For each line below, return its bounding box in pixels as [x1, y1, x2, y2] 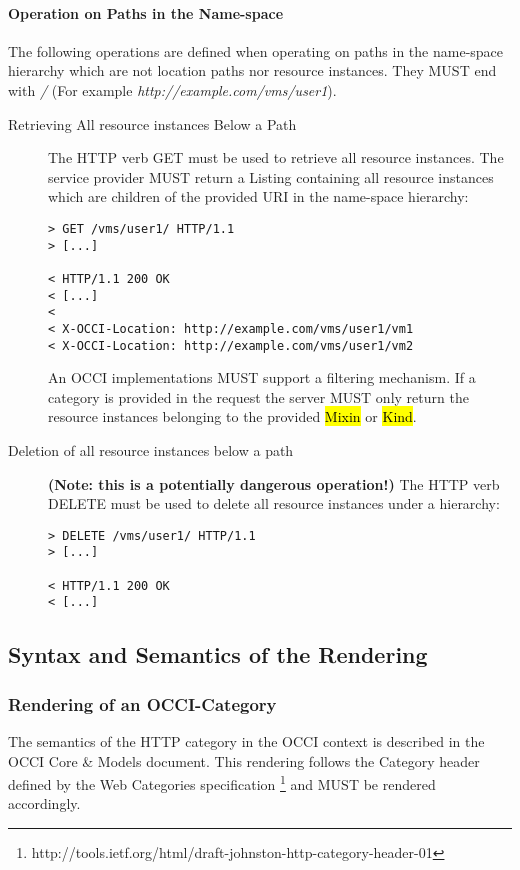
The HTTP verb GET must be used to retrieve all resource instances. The [48, 147, 504, 168]
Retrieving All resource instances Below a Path [8, 113, 297, 134]
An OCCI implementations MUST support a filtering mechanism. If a [48, 367, 476, 388]
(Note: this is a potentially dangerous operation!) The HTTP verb [48, 473, 500, 494]
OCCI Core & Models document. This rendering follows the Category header [8, 750, 480, 771]
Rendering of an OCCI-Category [8, 691, 277, 716]
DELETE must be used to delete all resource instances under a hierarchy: [48, 493, 500, 514]
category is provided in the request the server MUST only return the [48, 386, 469, 407]
